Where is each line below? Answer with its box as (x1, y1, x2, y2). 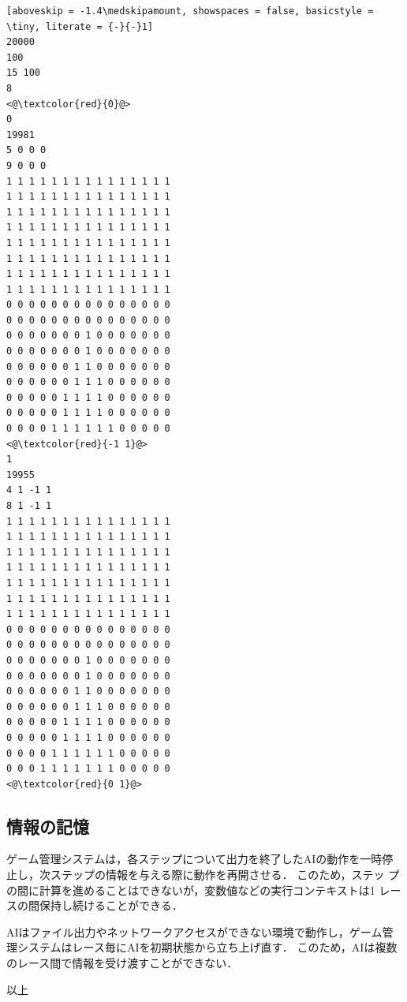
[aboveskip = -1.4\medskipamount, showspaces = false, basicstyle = (6, 6, 374, 17)
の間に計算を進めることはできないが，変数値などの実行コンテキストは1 (6, 881, 375, 898)
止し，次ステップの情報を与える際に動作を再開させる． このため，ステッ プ (6, 866, 400, 883)
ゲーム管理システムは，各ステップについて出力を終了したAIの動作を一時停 (6, 851, 394, 867)
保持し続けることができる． (39, 897, 183, 914)
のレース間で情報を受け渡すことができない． (6, 955, 238, 971)
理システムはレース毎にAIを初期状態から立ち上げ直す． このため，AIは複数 (6, 939, 398, 955)
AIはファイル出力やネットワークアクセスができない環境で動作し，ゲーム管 (6, 923, 394, 940)
